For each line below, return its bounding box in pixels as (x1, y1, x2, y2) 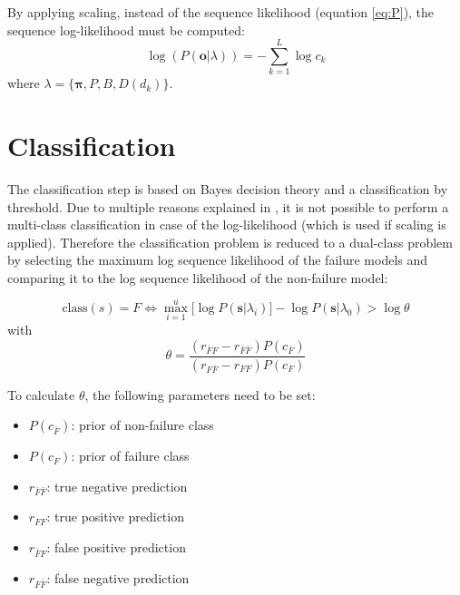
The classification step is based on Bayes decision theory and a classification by (7, 180, 448, 199)
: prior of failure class (71, 446, 190, 465)
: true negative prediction (46, 476, 188, 495)
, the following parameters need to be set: (84, 385, 316, 404)
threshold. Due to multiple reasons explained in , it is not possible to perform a (7, 197, 449, 216)
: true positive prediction (46, 507, 184, 526)
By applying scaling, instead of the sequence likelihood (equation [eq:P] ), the (7, 3, 435, 21)
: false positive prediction (46, 538, 186, 557)
